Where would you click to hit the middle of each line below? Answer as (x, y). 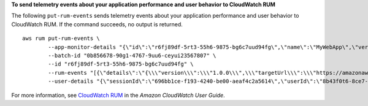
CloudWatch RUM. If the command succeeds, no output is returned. (97, 24)
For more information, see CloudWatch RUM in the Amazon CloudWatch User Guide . (118, 95)
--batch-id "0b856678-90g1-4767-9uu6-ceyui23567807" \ (132, 55)
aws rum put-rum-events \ (61, 39)
